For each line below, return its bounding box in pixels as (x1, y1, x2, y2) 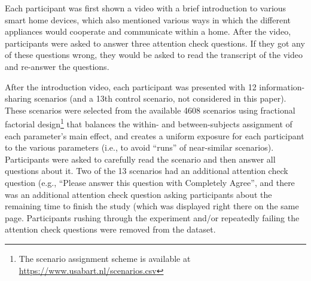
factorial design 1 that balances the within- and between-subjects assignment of (5, 116, 292, 130)
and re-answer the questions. (5, 60, 109, 72)
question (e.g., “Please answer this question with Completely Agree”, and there (5, 176, 295, 188)
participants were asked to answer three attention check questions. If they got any (5, 36, 305, 49)
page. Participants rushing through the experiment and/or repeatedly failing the (5, 211, 300, 224)
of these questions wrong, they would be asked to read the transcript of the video (5, 48, 303, 61)
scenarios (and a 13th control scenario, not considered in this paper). (34, 92, 286, 105)
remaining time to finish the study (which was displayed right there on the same (5, 200, 299, 212)
